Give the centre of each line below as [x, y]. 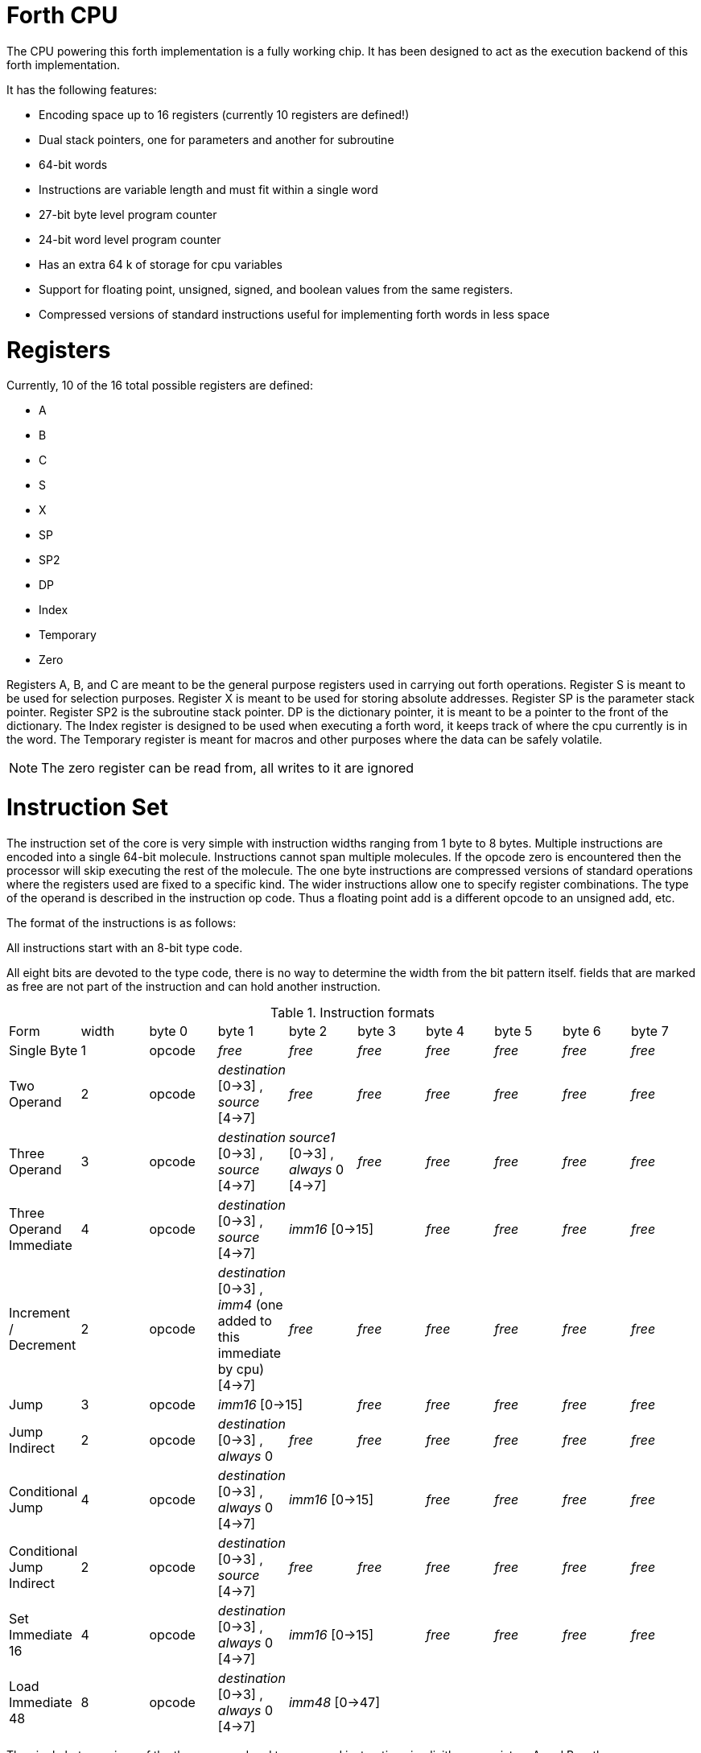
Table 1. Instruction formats [353, 1012]
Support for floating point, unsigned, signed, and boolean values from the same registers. [276, 289]
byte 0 [169, 1031]
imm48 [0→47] [334, 1702]
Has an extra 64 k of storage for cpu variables [161, 264]
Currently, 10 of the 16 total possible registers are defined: [160, 386]
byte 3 [377, 1031]
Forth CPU [62, 15]
